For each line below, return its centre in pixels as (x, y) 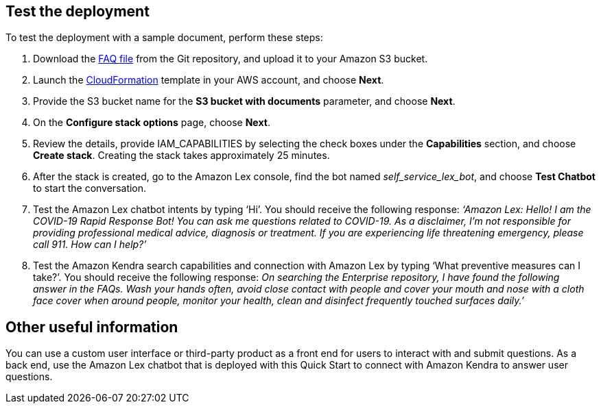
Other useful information (92, 327)
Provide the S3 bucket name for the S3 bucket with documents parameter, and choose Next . (244, 101)
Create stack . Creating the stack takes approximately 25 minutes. (181, 156)
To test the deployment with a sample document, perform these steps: (164, 38)
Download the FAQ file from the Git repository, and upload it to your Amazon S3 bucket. (231, 59)
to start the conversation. (90, 188)
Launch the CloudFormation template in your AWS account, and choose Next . (209, 80)
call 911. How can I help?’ (90, 245)
